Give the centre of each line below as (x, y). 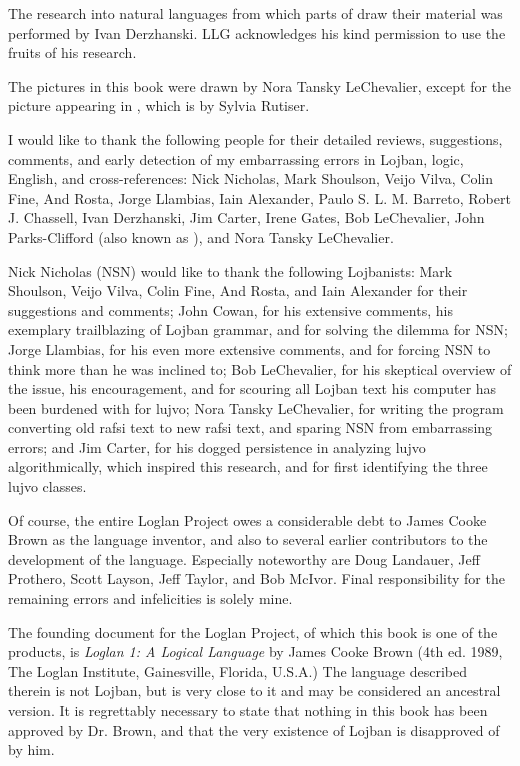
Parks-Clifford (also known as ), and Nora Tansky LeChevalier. (201, 236)
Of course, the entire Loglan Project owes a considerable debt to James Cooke (247, 519)
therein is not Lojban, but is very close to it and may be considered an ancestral (254, 690)
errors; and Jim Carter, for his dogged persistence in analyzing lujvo (217, 446)
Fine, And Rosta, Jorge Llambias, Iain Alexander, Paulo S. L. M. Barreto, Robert (259, 197)
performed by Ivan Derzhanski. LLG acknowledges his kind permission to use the (257, 32)
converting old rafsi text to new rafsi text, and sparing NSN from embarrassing (250, 427)
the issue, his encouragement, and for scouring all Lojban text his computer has (252, 388)
